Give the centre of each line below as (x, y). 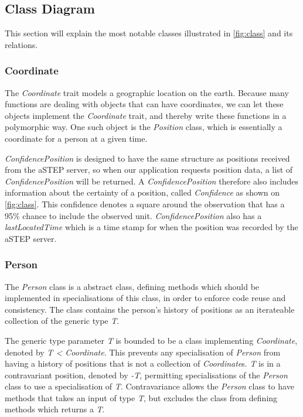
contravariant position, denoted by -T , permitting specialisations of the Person (146, 375)
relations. (21, 44)
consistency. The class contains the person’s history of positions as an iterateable (150, 309)
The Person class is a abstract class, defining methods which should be (132, 286)
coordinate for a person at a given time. (76, 138)
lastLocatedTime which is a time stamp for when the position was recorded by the (151, 227)
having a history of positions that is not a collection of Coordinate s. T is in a (143, 363)
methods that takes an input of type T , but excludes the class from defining (141, 397)
